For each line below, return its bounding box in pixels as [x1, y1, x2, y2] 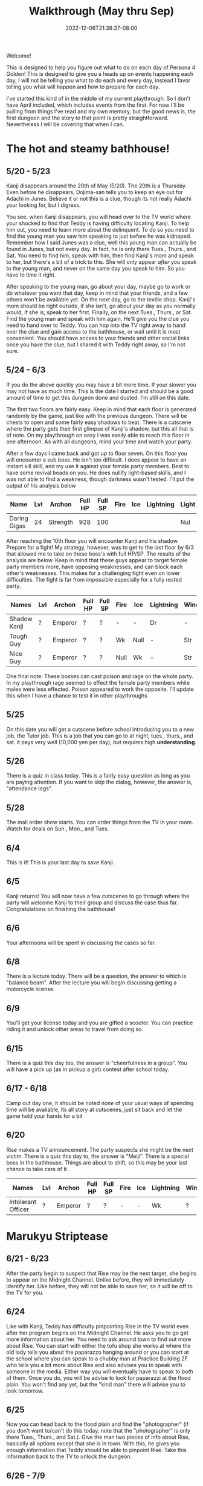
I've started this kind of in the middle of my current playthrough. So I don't [6, 95, 191, 102]
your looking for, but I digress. [6, 201, 81, 209]
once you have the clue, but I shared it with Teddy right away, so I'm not [6, 341, 185, 348]
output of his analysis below [6, 482, 77, 489]
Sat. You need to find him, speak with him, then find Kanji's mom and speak [6, 252, 195, 259]
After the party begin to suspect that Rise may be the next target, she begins [6, 1269, 197, 1277]
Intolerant [9, 1197, 37, 1206]
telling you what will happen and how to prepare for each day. [6, 83, 160, 90]
